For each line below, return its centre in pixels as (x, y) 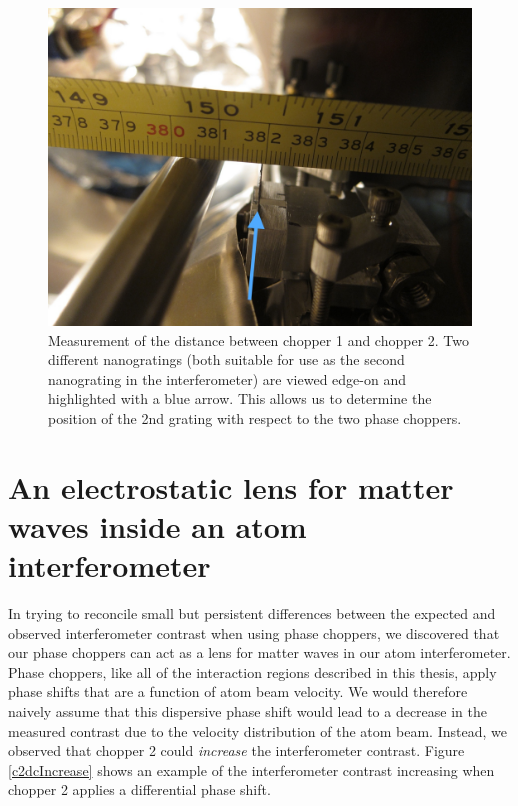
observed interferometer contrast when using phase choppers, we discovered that (254, 632)
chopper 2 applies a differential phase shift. (139, 789)
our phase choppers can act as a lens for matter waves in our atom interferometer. (259, 652)
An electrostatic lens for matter (231, 486)
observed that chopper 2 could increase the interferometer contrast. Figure (236, 750)
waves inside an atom (157, 525)
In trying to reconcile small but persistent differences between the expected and (252, 613)
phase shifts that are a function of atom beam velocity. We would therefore (238, 691)
